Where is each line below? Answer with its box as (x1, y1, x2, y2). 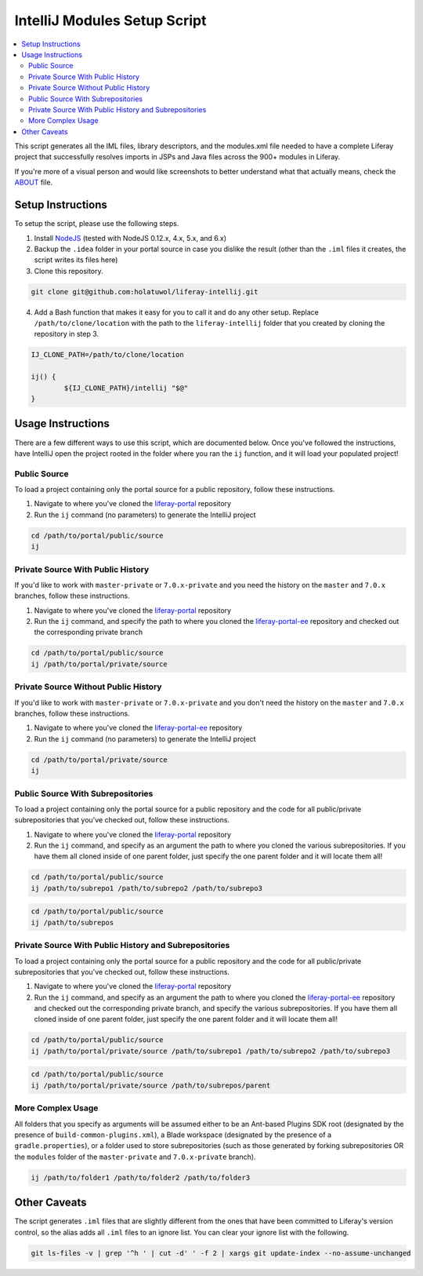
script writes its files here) (34, 255, 118, 264)
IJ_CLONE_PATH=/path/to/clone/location (31, 350, 184, 359)
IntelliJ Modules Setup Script (14, 12, 207, 29)
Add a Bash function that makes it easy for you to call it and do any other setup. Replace (34, 307, 319, 317)
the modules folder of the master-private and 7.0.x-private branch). (14, 1152, 256, 1161)
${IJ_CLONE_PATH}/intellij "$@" (63, 383, 188, 392)
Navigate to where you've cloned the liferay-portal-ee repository (34, 723, 243, 733)
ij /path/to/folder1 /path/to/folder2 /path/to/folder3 (31, 1173, 251, 1182)
